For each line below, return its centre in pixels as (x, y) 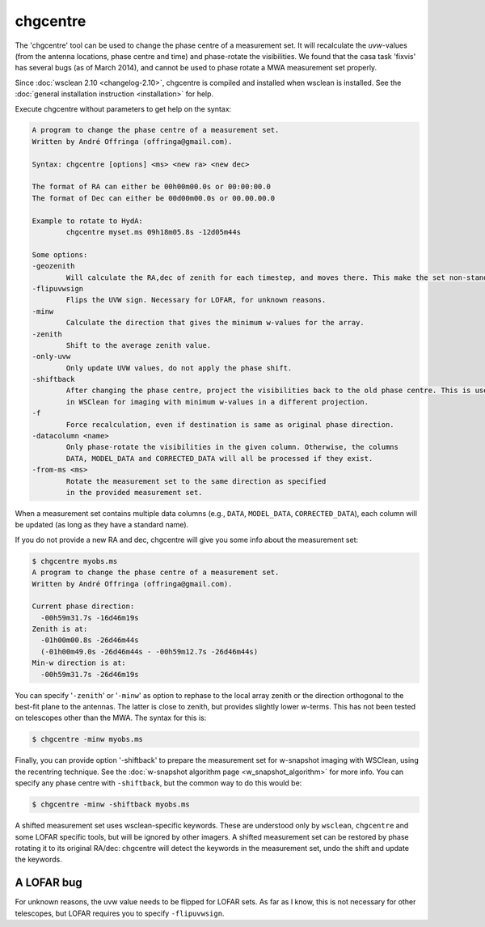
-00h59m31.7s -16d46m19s (90, 618)
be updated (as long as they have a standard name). (102, 525)
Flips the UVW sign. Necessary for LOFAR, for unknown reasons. (196, 300)
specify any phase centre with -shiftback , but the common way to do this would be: (158, 783)
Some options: (60, 254)
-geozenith (53, 266)
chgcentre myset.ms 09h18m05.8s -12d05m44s (154, 232)
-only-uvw (51, 357)
